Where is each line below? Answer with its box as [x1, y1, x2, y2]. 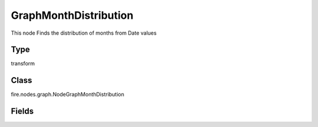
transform [11, 60, 35, 67]
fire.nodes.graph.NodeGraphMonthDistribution [11, 91, 125, 98]
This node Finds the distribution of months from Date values [11, 29, 157, 36]
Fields [11, 106, 34, 116]
